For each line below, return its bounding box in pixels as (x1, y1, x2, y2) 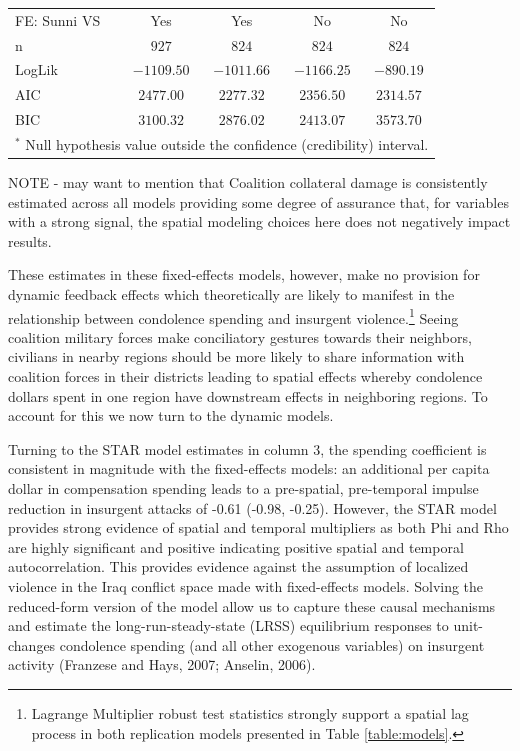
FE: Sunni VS (15, 9, 101, 30)
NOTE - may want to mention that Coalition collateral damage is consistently (8, 172, 488, 193)
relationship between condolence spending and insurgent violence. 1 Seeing (8, 304, 459, 328)
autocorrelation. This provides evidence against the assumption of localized (8, 556, 469, 577)
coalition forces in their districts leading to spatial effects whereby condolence (8, 366, 483, 387)
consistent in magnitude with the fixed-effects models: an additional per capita (8, 458, 490, 479)
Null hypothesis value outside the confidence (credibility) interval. (25, 133, 429, 154)
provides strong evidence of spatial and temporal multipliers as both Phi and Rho (8, 517, 509, 538)
